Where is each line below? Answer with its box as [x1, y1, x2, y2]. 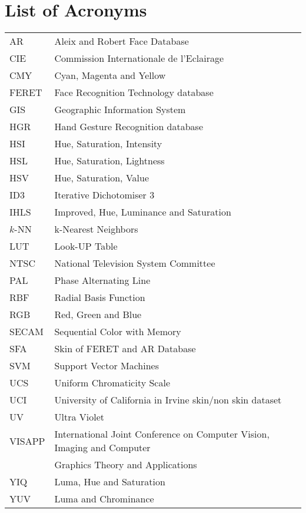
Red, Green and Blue [54, 307, 142, 322]
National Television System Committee [54, 256, 215, 270]
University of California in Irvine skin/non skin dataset [54, 393, 282, 407]
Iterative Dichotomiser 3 [54, 188, 155, 202]
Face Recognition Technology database [54, 85, 214, 100]
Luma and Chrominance [54, 492, 154, 506]
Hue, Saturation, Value [54, 171, 149, 185]
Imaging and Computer [54, 441, 151, 455]
